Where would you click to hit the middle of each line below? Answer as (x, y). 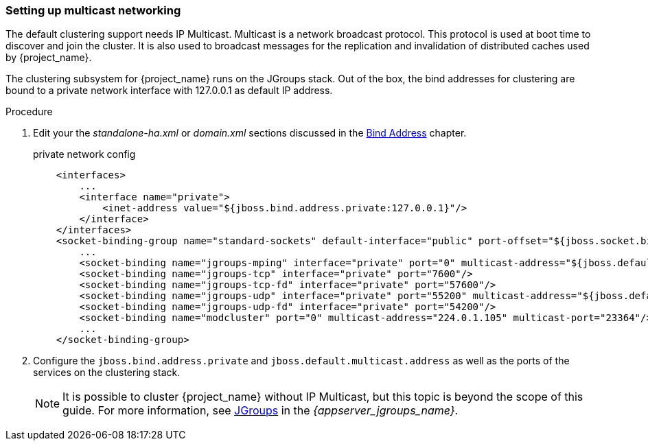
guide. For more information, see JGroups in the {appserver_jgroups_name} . (261, 411)
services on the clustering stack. (107, 373)
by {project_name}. (49, 58)
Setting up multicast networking (93, 10)
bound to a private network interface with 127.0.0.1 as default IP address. (169, 91)
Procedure (29, 112)
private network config (84, 154)
